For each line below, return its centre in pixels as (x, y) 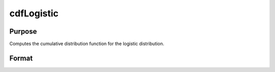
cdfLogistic (34, 13)
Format (21, 58)
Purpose (23, 31)
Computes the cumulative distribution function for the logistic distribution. (87, 44)
